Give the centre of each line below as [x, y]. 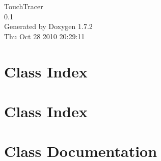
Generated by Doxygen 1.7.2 [48, 26]
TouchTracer [24, 6]
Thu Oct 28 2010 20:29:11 [45, 36]
